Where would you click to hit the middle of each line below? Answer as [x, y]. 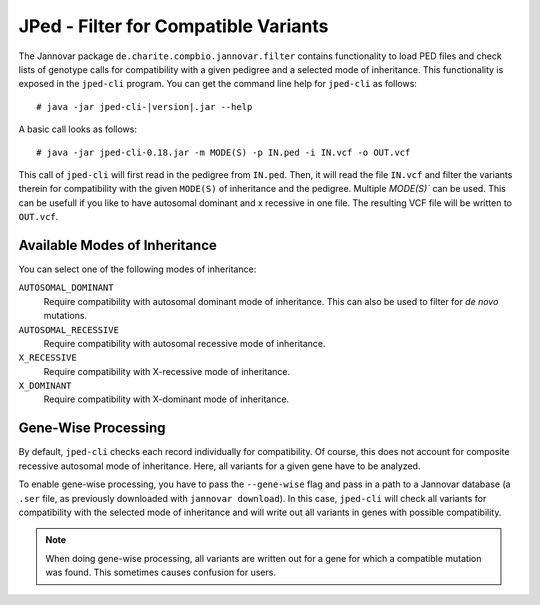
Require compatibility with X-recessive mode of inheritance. [167, 371]
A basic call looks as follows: [77, 129]
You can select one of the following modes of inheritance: [137, 269]
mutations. [65, 316]
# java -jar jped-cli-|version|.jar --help [144, 106]
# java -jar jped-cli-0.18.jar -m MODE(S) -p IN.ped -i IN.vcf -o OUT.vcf [223, 152]
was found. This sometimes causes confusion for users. [161, 572]
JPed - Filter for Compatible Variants [173, 26]
